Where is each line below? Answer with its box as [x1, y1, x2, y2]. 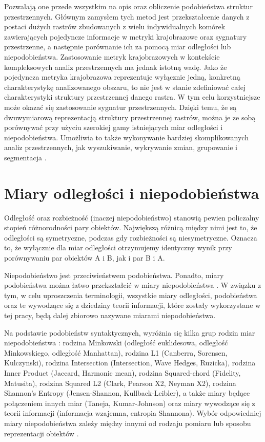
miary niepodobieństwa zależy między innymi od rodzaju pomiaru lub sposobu [4, 417, 251, 428]
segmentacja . [4, 152, 47, 162]
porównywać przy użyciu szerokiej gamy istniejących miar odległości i [4, 122, 223, 133]
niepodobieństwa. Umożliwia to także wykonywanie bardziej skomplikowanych [4, 132, 249, 142]
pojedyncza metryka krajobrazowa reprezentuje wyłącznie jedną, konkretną [4, 71, 240, 82]
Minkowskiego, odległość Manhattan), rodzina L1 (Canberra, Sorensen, [4, 347, 228, 358]
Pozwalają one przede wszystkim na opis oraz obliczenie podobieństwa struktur [4, 1, 253, 11]
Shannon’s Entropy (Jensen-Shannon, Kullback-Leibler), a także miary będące [4, 388, 250, 398]
